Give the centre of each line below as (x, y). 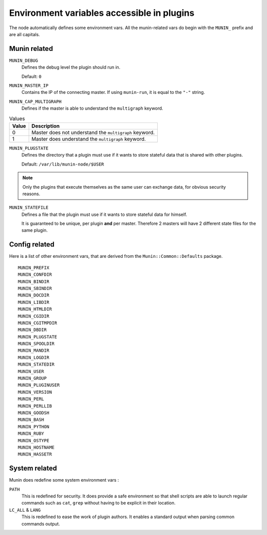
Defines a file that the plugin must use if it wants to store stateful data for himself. (104, 214)
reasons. (31, 194)
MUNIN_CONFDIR (35, 275)
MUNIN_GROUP (32, 378)
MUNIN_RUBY (31, 434)
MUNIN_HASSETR (35, 454)
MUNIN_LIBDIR (34, 302)
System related (33, 469)
